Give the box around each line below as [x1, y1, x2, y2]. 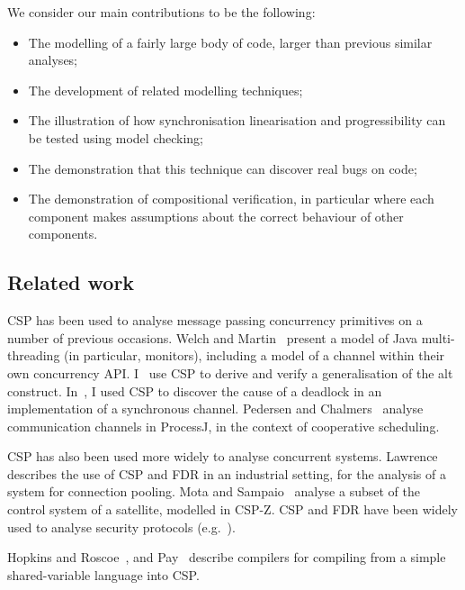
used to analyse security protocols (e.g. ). [7, 517, 236, 536]
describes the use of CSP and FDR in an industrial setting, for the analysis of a [7, 464, 446, 483]
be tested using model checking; [28, 128, 203, 147]
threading [7, 346, 60, 365]
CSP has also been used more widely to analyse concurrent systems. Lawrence [7, 447, 438, 466]
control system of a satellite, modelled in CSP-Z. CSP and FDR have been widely [7, 500, 458, 519]
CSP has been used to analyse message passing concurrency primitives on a [7, 311, 423, 330]
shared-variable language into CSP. [7, 565, 200, 584]
